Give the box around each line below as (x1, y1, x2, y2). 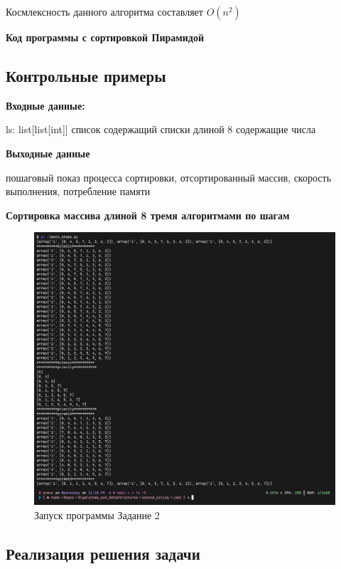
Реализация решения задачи (6, 542, 200, 564)
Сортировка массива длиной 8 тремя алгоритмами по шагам (6, 207, 290, 222)
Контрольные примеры (6, 64, 166, 86)
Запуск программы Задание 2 (34, 507, 160, 522)
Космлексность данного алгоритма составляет (6, 4, 203, 19)
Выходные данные (6, 145, 90, 160)
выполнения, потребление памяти (6, 184, 151, 199)
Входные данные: (6, 98, 85, 113)
